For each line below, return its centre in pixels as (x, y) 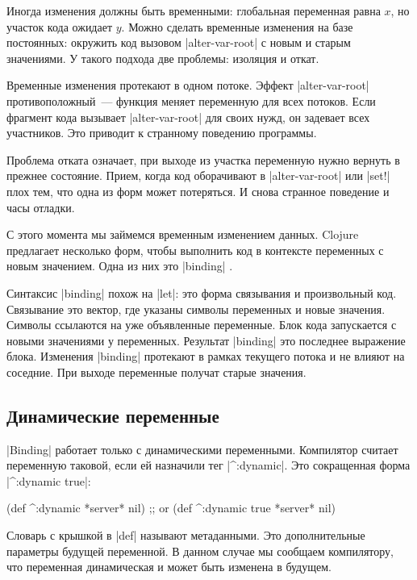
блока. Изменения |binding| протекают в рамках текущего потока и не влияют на (206, 356)
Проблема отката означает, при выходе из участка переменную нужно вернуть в (203, 159)
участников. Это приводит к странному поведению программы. (162, 133)
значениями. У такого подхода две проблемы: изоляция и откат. (163, 58)
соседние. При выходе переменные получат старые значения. (156, 371)
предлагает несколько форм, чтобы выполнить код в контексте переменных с (195, 250)
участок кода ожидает (60, 26)
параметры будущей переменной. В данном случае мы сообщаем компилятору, (200, 551)
